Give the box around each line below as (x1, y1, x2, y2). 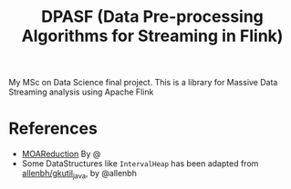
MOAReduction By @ (21, 148, 101, 160)
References (8, 118, 98, 139)
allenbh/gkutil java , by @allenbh (21, 168, 138, 181)
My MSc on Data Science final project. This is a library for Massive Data (8, 77, 278, 88)
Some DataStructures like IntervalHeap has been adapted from (21, 158, 259, 169)
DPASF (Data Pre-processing (41, 6, 264, 27)
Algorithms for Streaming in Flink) (21, 25, 284, 46)
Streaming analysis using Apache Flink (8, 86, 154, 97)
